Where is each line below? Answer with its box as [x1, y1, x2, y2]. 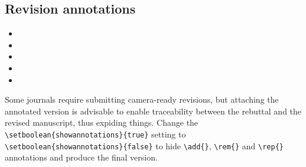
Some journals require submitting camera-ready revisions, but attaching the [5, 93, 279, 106]
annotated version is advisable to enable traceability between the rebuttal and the [5, 104, 302, 117]
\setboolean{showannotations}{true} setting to [5, 127, 186, 140]
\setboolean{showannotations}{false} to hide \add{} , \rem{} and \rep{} [5, 139, 284, 152]
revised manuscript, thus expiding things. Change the [5, 116, 198, 129]
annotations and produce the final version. [5, 151, 158, 163]
